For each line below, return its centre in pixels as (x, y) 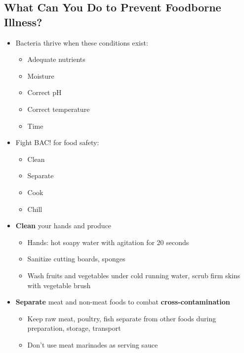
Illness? (23, 22)
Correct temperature (59, 109)
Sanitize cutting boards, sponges (76, 259)
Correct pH (44, 92)
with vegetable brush (59, 285)
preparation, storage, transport (74, 328)
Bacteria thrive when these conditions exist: (82, 42)
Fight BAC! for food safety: (57, 142)
